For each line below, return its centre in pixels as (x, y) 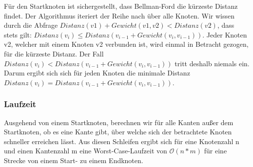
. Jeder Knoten (225, 34)
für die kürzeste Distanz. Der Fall (54, 53)
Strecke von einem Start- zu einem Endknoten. (74, 160)
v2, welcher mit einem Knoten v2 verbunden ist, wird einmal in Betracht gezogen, (126, 44)
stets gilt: (18, 34)
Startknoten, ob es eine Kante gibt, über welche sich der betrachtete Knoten (118, 132)
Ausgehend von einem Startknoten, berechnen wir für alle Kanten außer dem (119, 122)
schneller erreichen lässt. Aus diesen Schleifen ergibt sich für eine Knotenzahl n (122, 141)
